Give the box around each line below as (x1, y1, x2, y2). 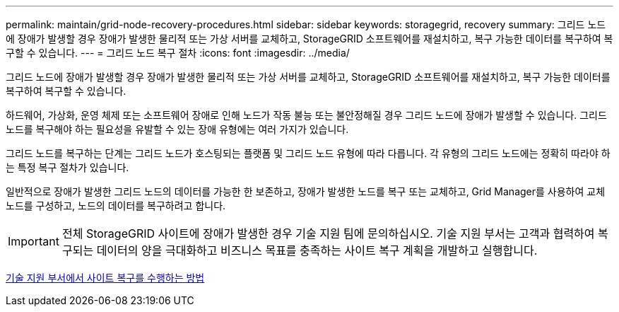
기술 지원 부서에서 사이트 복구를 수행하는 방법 (6, 272, 205, 284)
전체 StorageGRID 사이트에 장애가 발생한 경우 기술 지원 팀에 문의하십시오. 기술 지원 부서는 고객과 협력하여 (61, 226, 595, 241)
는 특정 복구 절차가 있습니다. (6, 161, 129, 173)
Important (8, 234, 59, 248)
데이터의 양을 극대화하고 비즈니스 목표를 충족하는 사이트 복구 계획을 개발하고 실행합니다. (96, 243, 538, 258)
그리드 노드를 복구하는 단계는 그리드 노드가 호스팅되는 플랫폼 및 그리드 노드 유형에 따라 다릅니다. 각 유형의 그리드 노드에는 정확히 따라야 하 (6, 147, 611, 159)
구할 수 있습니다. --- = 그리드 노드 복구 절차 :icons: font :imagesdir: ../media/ (6, 47, 350, 59)
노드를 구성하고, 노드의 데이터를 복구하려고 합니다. (6, 200, 226, 212)
